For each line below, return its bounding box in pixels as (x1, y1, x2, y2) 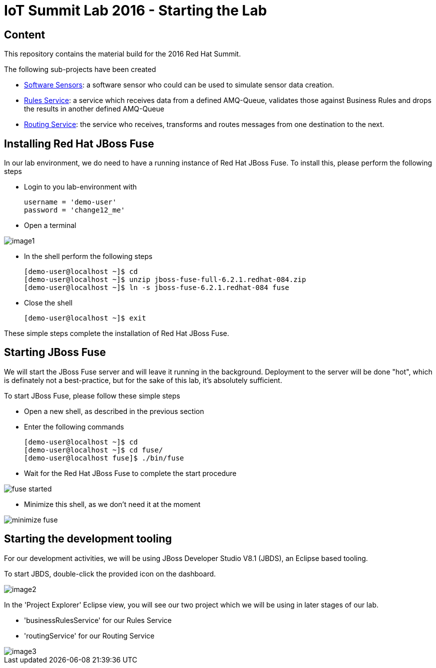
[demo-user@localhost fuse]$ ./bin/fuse (24, 453, 184, 462)
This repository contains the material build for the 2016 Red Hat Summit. (4, 49, 241, 58)
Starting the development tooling (4, 532, 172, 545)
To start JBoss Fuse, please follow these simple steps (4, 391, 180, 400)
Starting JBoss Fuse (4, 346, 106, 359)
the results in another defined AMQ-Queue (24, 104, 164, 113)
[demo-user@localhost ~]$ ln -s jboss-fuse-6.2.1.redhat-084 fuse (24, 283, 290, 292)
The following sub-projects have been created (4, 65, 156, 74)
